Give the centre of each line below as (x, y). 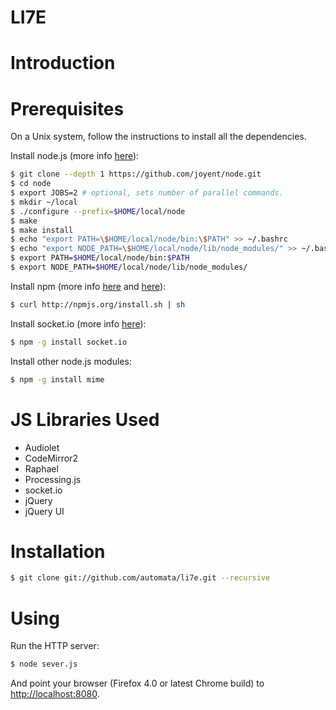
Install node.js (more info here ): (75, 156)
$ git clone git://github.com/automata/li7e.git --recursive (140, 578)
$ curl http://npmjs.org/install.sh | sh (98, 304)
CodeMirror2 (51, 458)
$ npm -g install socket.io (69, 342)
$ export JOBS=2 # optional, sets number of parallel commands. (147, 193)
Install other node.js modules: (71, 361)
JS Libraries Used (85, 419)
